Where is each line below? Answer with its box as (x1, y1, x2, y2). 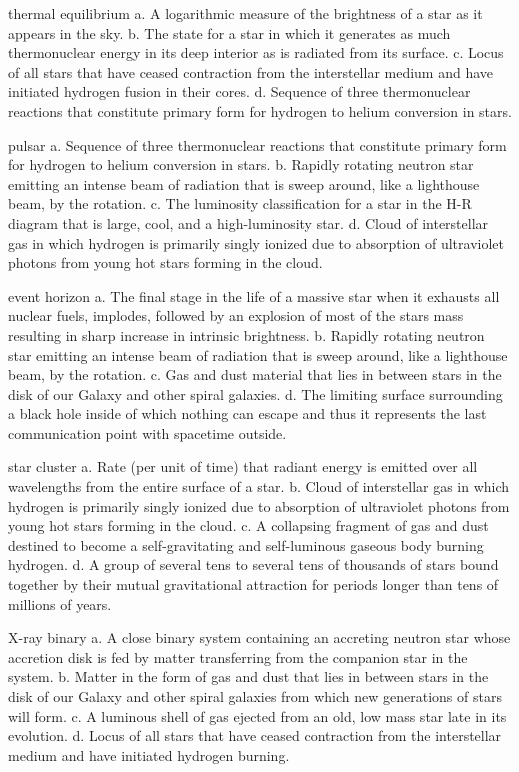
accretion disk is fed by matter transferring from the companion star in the (8, 646, 468, 667)
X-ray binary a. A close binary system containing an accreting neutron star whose (8, 627, 511, 648)
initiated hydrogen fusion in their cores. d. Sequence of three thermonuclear (8, 81, 471, 102)
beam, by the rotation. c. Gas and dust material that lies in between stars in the (8, 364, 502, 385)
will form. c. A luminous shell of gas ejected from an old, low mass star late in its (8, 705, 507, 726)
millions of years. (8, 593, 112, 614)
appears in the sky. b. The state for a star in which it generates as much (8, 22, 451, 43)
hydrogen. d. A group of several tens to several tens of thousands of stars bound (8, 554, 499, 575)
